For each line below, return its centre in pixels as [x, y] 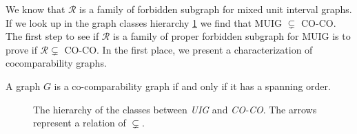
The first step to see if [52, 36]
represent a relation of [80, 123]
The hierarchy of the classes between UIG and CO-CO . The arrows [175, 109]
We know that [35, 9]
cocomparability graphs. [56, 63]
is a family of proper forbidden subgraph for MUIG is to [232, 36]
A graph [23, 86]
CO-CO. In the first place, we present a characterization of [188, 49]
